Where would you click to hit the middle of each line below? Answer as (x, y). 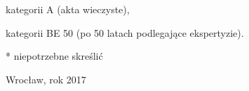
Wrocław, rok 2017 (46, 79)
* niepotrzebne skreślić (54, 56)
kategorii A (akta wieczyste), (68, 9)
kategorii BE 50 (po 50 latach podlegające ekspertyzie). (125, 32)
